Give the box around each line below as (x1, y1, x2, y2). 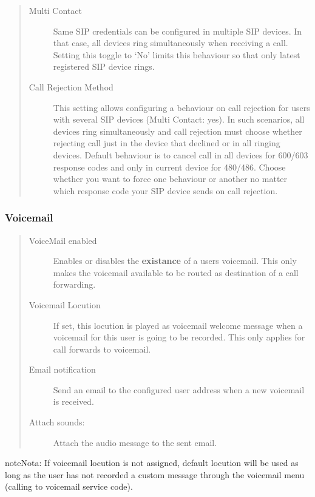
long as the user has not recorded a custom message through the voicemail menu (5, 468, 305, 481)
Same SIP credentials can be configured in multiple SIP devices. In (53, 24, 302, 37)
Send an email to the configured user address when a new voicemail (53, 383, 305, 396)
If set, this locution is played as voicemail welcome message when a (53, 319, 303, 331)
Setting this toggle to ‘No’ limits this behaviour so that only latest (53, 48, 300, 61)
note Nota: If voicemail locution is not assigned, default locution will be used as (5, 456, 299, 469)
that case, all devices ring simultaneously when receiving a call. (53, 36, 288, 49)
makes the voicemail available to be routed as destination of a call (53, 266, 299, 279)
